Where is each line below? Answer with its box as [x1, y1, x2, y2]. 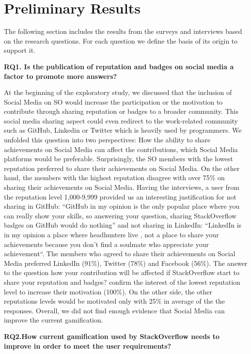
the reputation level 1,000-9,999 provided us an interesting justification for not [4, 191, 236, 201]
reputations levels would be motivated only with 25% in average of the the [4, 296, 225, 306]
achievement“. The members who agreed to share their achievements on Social [4, 248, 235, 259]
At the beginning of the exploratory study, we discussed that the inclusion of [4, 87, 232, 97]
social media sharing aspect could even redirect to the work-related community [4, 115, 238, 125]
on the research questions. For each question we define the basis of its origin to [4, 35, 238, 46]
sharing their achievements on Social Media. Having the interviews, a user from [4, 182, 239, 192]
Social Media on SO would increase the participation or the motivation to [4, 96, 223, 107]
